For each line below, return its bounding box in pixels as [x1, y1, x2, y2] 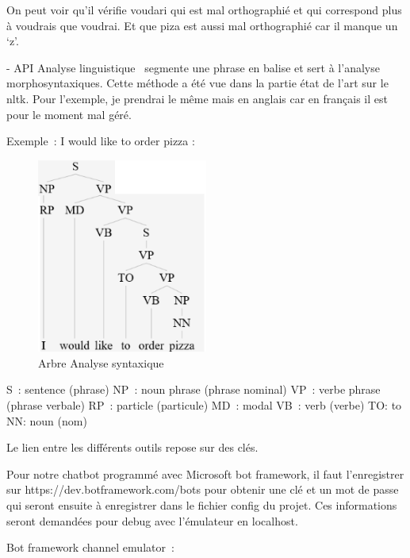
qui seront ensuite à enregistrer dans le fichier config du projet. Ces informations [6, 496, 397, 513]
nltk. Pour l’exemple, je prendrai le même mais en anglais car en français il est [6, 90, 388, 106]
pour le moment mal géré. [6, 106, 132, 122]
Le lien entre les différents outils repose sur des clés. [6, 439, 259, 456]
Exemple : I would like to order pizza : [6, 133, 195, 149]
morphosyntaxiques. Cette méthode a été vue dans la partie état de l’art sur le [6, 75, 389, 91]
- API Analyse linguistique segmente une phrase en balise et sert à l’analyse [6, 59, 380, 75]
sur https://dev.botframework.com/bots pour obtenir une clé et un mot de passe [6, 481, 399, 498]
